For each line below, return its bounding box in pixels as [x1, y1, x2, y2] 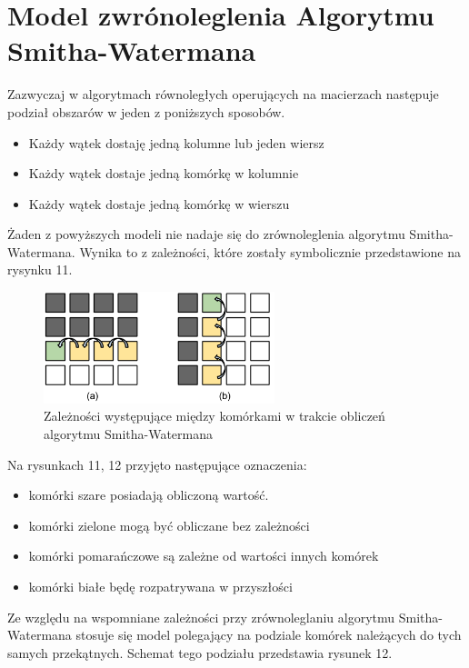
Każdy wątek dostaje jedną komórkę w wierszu [28, 194, 290, 213]
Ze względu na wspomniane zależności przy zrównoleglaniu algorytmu [7, 607, 395, 626]
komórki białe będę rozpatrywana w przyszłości [28, 576, 293, 595]
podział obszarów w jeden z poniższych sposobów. [7, 102, 285, 121]
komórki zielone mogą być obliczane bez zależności [28, 515, 310, 534]
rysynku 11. [7, 260, 73, 279]
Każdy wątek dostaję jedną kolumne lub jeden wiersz [28, 133, 324, 152]
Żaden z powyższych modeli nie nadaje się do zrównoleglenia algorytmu [7, 224, 405, 244]
